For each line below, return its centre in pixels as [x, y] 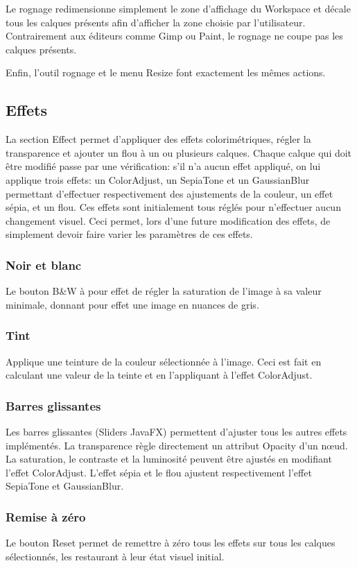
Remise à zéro [46, 516]
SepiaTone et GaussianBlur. [65, 486]
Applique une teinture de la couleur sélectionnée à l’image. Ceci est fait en [164, 361]
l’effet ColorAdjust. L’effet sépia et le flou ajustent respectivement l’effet [159, 472]
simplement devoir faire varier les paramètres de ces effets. [129, 234]
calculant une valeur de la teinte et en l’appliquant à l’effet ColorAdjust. [159, 375]
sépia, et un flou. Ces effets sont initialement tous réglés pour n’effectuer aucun [173, 207]
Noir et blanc [44, 265]
